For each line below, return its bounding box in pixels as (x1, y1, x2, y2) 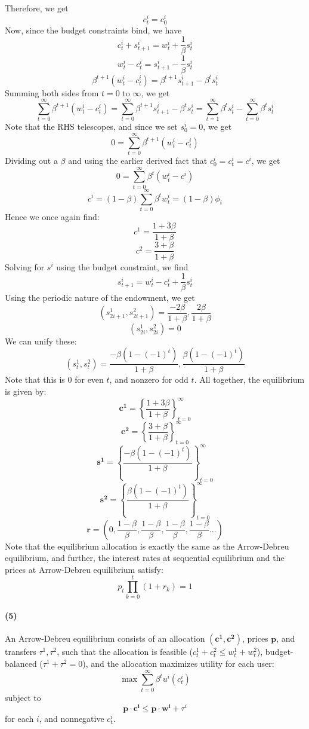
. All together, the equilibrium (194, 373, 305, 386)
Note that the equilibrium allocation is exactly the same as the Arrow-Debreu (5, 539, 289, 552)
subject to (5, 691, 41, 703)
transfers (5, 645, 36, 658)
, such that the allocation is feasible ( (57, 645, 193, 658)
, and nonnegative (39, 712, 104, 725)
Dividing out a (5, 154, 58, 166)
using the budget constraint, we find (56, 260, 189, 273)
